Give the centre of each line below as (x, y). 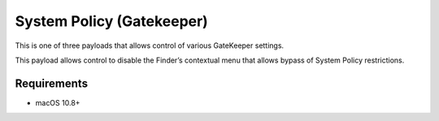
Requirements (52, 83)
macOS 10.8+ (58, 102)
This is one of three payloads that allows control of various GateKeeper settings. (150, 45)
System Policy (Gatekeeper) (112, 21)
